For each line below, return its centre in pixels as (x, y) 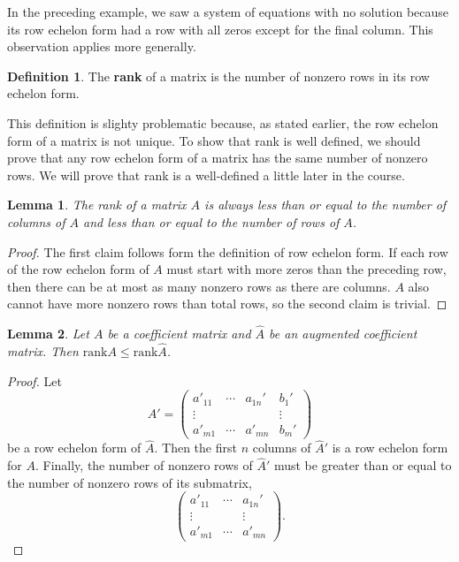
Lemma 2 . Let (48, 334)
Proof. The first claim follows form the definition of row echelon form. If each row (228, 251)
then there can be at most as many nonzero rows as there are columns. (199, 286)
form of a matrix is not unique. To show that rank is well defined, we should (214, 140)
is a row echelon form (390, 448)
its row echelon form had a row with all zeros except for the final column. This (220, 29)
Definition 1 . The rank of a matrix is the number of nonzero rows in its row (218, 76)
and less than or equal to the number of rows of (211, 221)
